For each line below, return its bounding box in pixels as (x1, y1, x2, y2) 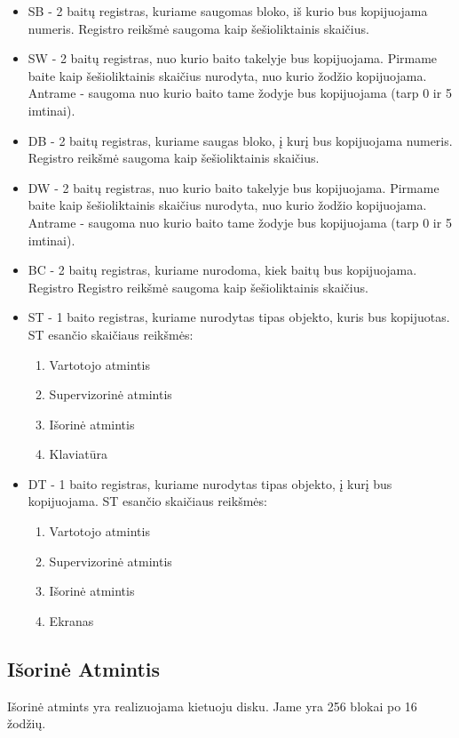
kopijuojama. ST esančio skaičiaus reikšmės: (28, 492, 267, 510)
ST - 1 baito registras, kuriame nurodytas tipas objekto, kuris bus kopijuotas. (28, 308, 450, 326)
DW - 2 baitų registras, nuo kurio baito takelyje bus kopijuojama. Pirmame (28, 178, 439, 197)
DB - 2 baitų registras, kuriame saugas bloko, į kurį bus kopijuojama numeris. (28, 131, 453, 149)
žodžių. (7, 714, 46, 733)
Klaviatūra (49, 445, 107, 463)
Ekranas (49, 611, 94, 630)
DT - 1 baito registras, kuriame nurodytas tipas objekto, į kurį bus (28, 474, 392, 493)
